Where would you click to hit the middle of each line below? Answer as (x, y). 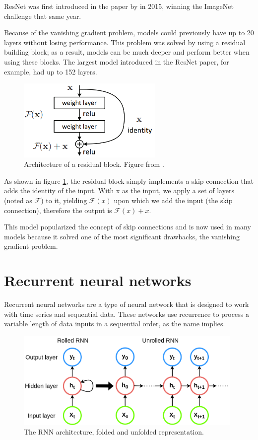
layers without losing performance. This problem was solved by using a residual (125, 42)
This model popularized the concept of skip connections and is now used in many (128, 227)
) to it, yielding (64, 200)
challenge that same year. (43, 16)
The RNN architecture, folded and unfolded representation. (114, 432)
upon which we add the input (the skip (173, 200)
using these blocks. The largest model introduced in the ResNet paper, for (117, 61)
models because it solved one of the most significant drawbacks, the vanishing (122, 236)
